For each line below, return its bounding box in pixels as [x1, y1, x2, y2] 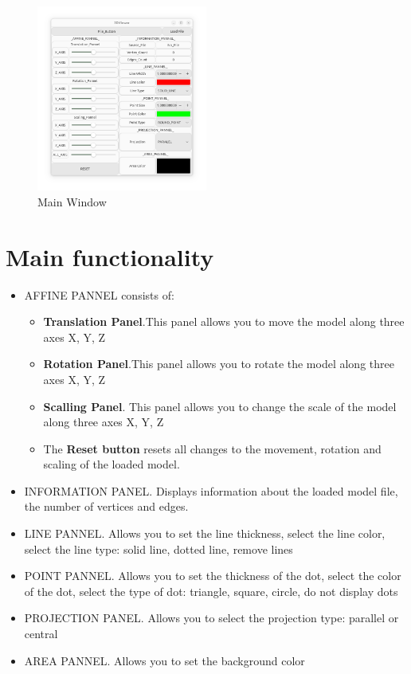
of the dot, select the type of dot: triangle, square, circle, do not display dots [24, 582, 398, 599]
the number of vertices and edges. [24, 498, 189, 515]
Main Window [37, 193, 107, 210]
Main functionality [6, 240, 214, 272]
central [24, 625, 58, 642]
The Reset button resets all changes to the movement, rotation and [43, 440, 382, 457]
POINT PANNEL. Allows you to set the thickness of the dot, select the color [24, 567, 401, 584]
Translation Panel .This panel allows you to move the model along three [43, 313, 405, 330]
